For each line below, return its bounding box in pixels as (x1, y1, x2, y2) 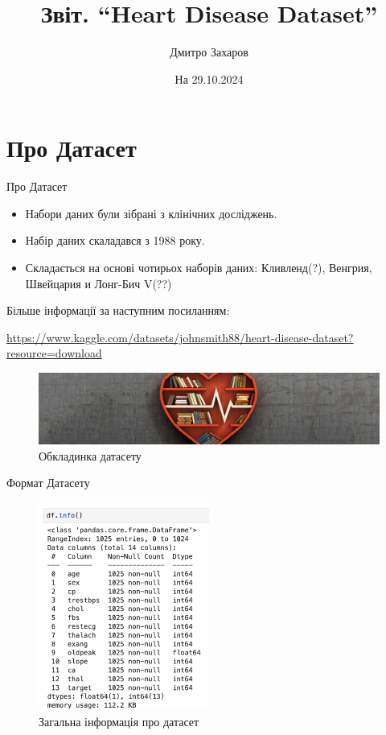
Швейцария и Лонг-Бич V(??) (25, 275, 172, 291)
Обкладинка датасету (39, 447, 142, 464)
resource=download (6, 345, 102, 361)
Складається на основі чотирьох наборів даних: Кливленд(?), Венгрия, (25, 259, 372, 276)
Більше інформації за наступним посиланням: (6, 302, 230, 319)
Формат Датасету (6, 474, 90, 491)
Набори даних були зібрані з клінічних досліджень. (25, 204, 277, 221)
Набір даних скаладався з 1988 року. (25, 232, 205, 249)
